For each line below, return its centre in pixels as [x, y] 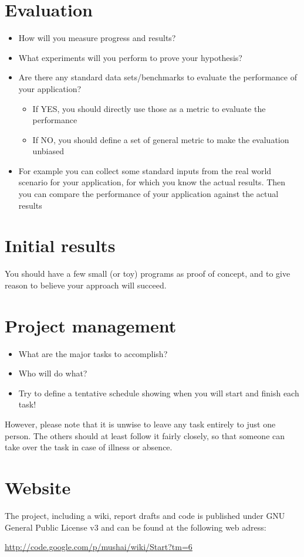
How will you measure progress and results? [97, 38]
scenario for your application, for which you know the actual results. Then [152, 182]
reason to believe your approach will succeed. [86, 285]
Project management [91, 325]
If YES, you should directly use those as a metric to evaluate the [149, 108]
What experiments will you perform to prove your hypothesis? [130, 57]
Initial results [60, 245]
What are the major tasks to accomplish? [93, 353]
